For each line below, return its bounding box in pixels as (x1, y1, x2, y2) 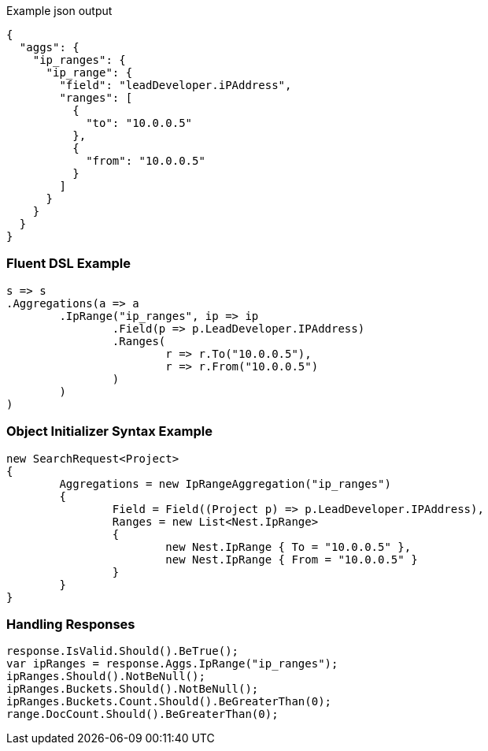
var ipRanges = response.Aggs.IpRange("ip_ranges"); (6, 657, 338, 671)
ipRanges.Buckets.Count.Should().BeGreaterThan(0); (6, 695, 332, 708)
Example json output (6, 4, 113, 17)
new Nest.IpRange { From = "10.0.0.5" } (165, 552, 418, 566)
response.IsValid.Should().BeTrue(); (6, 645, 239, 658)
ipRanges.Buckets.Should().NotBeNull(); (6, 682, 259, 696)
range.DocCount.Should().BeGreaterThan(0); (6, 708, 279, 721)
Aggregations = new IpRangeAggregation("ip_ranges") (59, 477, 391, 490)
